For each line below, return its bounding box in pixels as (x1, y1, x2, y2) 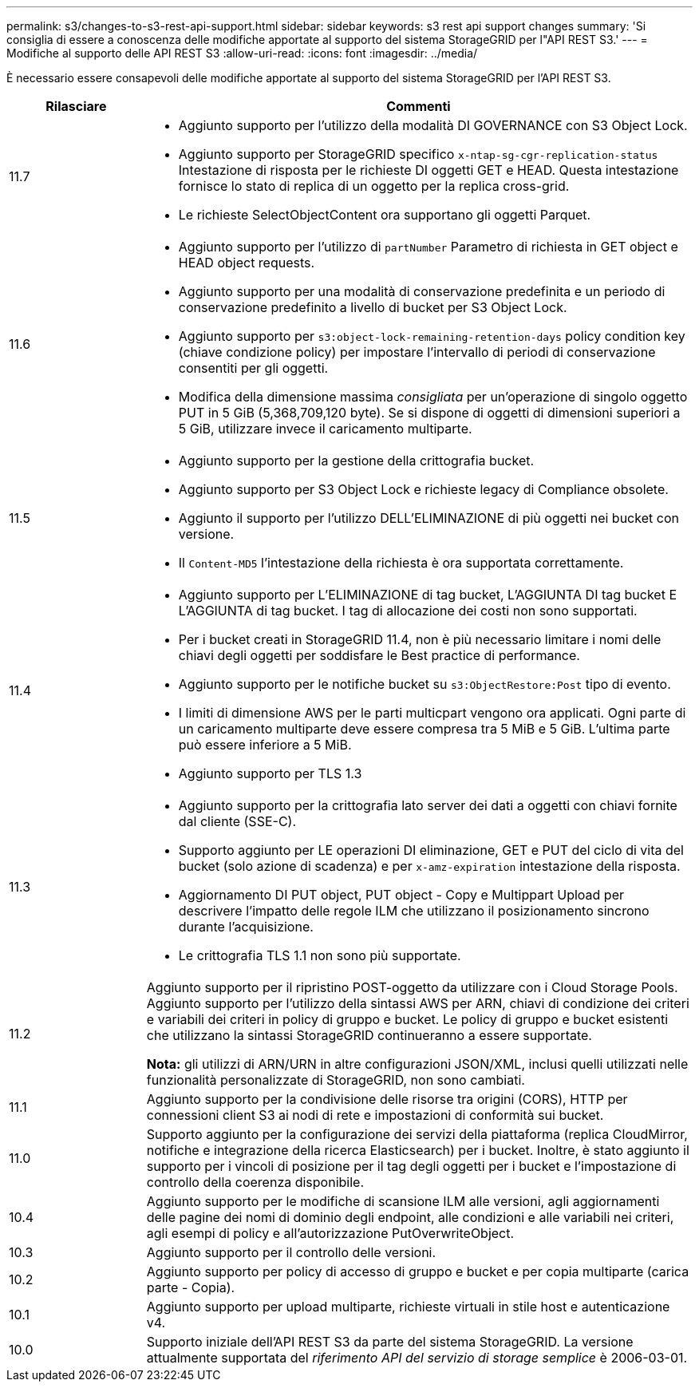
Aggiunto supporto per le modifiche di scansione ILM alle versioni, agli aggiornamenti (146, 1193, 660, 1209)
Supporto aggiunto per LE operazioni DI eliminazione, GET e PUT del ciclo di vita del (178, 842, 684, 858)
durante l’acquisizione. (178, 919, 314, 935)
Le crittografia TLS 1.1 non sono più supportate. (178, 947, 461, 963)
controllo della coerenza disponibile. (146, 1174, 365, 1190)
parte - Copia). (146, 1279, 235, 1295)
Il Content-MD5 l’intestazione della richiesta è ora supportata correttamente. (178, 555, 624, 571)
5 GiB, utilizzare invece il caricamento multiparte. (178, 421, 472, 437)
